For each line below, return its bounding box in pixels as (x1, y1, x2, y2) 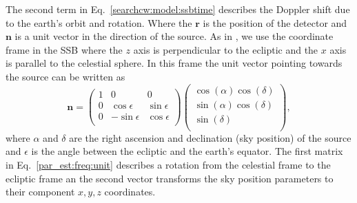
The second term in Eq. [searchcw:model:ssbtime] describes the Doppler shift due (6, 2, 350, 16)
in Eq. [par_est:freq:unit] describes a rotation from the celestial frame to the (6, 157, 331, 171)
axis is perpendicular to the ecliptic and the (133, 42, 318, 56)
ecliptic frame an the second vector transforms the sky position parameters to (6, 171, 334, 185)
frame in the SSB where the (6, 42, 123, 56)
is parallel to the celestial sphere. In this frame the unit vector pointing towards (6, 56, 343, 70)
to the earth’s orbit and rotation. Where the (6, 15, 192, 30)
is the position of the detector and (203, 15, 347, 30)
